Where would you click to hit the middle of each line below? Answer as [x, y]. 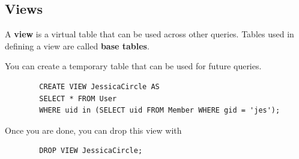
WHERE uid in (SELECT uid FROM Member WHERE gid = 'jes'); [160, 111]
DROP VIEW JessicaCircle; [91, 151]
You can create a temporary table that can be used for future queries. [133, 66]
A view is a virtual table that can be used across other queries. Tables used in [149, 34]
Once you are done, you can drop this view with [93, 130]
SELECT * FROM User [78, 98]
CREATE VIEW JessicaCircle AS [99, 86]
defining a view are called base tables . [77, 45]
